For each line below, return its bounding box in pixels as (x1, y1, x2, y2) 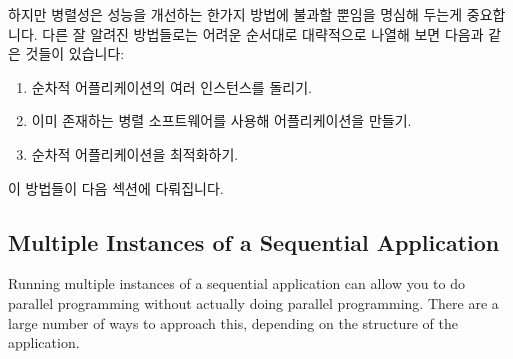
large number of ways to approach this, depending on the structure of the (8, 312, 459, 333)
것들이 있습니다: (25, 43, 125, 64)
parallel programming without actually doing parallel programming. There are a (8, 292, 499, 313)
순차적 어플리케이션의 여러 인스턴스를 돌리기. (31, 76, 312, 97)
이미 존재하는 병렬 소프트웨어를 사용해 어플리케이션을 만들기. (31, 110, 412, 131)
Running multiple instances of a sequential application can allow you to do (8, 273, 466, 294)
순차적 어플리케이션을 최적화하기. (31, 143, 239, 164)
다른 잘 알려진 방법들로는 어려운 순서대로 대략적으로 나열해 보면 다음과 (42, 23, 484, 44)
